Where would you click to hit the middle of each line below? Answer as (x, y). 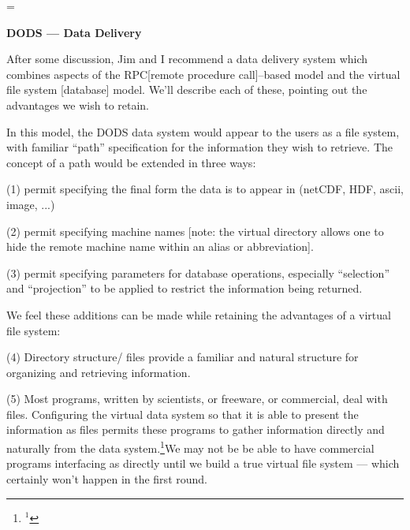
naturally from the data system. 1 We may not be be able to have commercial (190, 447)
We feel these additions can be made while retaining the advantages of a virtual (199, 314)
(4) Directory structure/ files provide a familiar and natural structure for (183, 357)
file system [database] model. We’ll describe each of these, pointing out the (187, 90)
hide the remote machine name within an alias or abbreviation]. (160, 246)
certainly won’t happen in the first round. (107, 478)
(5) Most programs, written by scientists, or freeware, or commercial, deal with (197, 399)
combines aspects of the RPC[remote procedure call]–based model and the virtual (203, 74)
